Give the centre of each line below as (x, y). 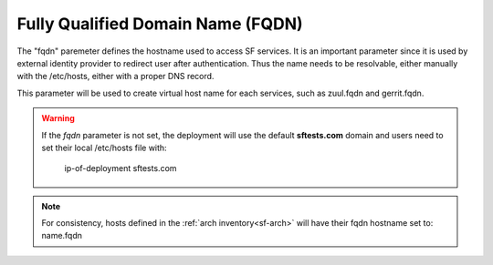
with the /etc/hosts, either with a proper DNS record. (115, 76)
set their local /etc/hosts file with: (105, 148)
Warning (58, 118)
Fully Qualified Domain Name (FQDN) (160, 24)
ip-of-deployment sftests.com (121, 168)
